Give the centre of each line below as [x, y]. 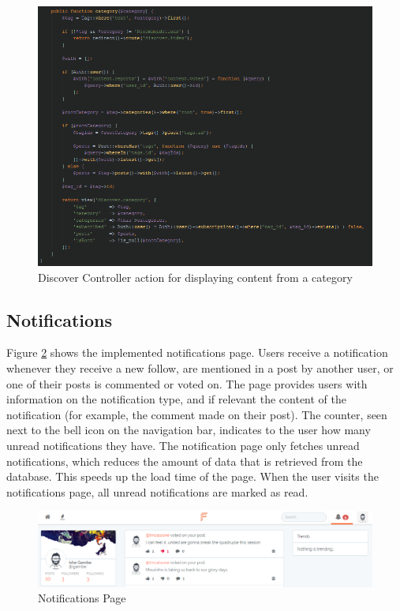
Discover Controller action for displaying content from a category [195, 277]
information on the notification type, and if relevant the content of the [177, 399]
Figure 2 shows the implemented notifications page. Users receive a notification [197, 352]
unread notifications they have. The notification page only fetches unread [183, 445]
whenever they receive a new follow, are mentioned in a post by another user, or [200, 368]
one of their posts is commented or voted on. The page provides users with [187, 383]
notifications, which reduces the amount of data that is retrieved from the [185, 461]
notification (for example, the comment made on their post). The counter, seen [197, 414]
